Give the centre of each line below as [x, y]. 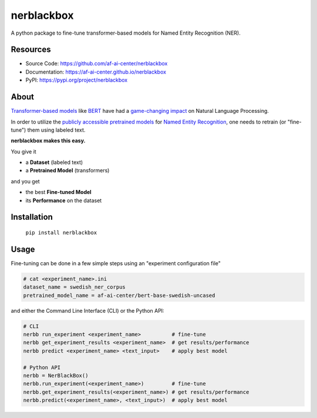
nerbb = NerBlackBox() [56, 376]
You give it [23, 151]
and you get [26, 181]
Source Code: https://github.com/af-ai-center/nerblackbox [97, 63]
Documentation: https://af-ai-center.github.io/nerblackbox [96, 72]
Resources [31, 50]
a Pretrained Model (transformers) [68, 170]
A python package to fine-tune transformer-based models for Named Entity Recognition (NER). [126, 33]
